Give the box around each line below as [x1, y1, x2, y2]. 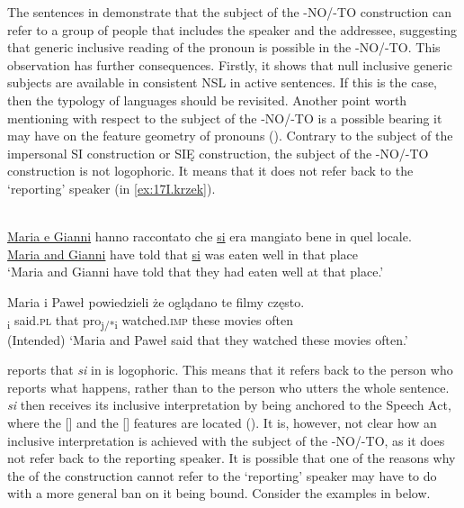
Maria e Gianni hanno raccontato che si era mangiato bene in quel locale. [7, 227, 412, 246]
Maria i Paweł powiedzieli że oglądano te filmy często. [7, 292, 305, 311]
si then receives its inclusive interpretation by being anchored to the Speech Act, [7, 395, 451, 414]
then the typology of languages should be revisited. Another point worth [7, 90, 407, 109]
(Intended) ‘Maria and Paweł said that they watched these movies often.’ [7, 330, 408, 349]
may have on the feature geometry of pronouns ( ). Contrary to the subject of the [7, 126, 453, 145]
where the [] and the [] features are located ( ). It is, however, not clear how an [7, 413, 437, 431]
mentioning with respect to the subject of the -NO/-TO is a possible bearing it [7, 108, 442, 127]
